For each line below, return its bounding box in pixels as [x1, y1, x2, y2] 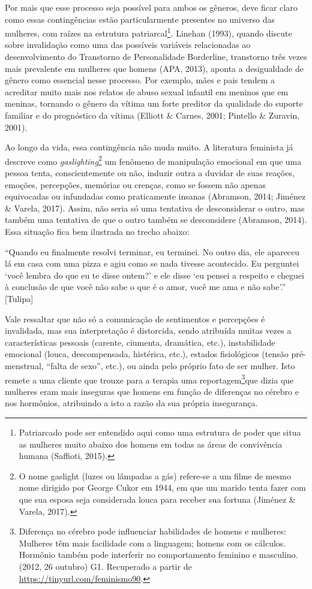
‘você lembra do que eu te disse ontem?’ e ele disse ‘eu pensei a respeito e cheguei [5, 268, 304, 281]
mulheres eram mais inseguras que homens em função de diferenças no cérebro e [5, 385, 299, 397]
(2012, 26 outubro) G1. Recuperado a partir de [19, 560, 192, 572]
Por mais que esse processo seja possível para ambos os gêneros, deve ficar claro [5, 1, 298, 13]
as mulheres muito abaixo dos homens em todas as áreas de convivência [19, 437, 283, 450]
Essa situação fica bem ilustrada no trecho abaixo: [5, 225, 190, 237]
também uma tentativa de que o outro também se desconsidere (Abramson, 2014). [5, 213, 307, 226]
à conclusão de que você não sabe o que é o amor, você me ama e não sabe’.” [5, 280, 286, 293]
